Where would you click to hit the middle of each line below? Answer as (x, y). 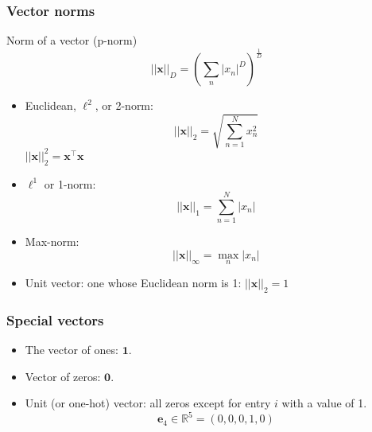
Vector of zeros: (63, 376)
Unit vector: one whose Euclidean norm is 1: (133, 283)
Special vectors (55, 319)
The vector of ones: (72, 350)
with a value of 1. (324, 403)
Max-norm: (52, 241)
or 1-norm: (70, 183)
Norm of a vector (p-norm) (72, 40)
